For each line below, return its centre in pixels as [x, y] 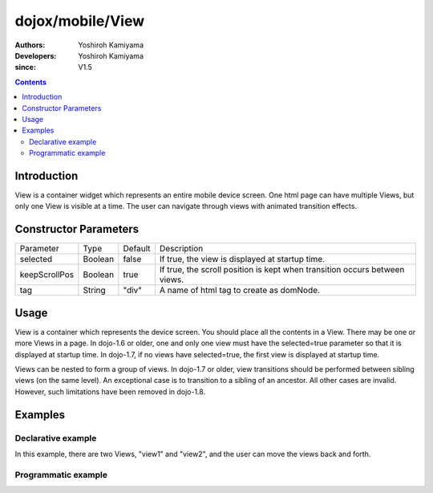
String [94, 291]
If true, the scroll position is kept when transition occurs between [282, 270]
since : [25, 67]
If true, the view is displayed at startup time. [242, 259]
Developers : [36, 55]
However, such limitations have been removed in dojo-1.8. [110, 391]
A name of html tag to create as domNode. [240, 291]
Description [181, 249]
